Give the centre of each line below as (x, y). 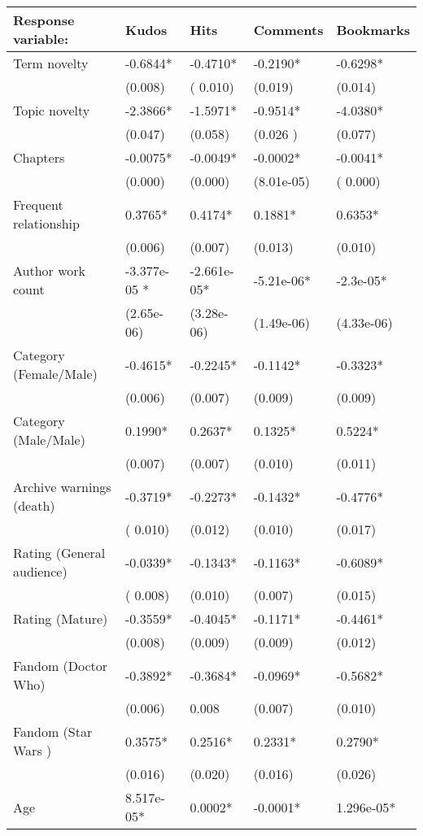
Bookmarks (373, 29)
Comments (288, 29)
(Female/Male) (55, 374)
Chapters (39, 157)
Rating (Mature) (61, 618)
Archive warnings (62, 487)
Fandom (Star (53, 731)
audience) (40, 571)
